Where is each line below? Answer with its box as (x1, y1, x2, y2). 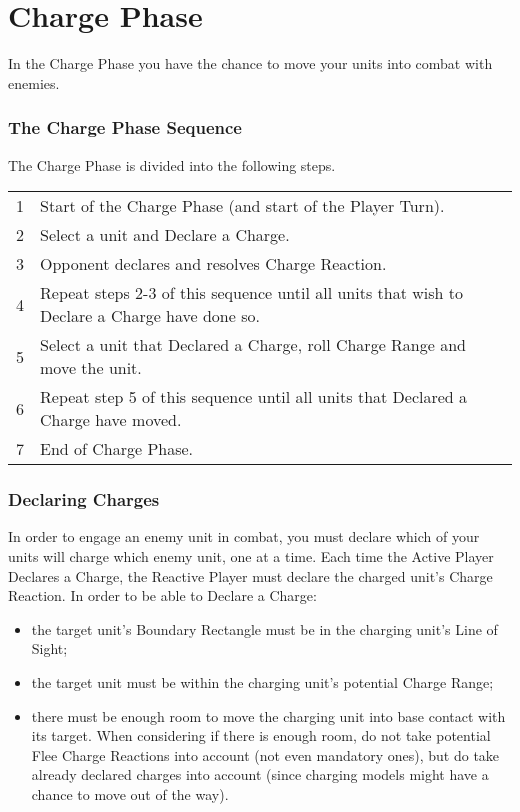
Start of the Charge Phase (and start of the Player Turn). (40, 194, 445, 218)
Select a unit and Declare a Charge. (40, 223, 290, 247)
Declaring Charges (8, 487, 160, 512)
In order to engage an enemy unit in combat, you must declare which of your (8, 526, 480, 547)
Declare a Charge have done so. (40, 304, 260, 328)
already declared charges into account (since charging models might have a (31, 764, 489, 785)
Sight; (31, 638, 68, 659)
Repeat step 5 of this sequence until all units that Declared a (40, 385, 468, 409)
